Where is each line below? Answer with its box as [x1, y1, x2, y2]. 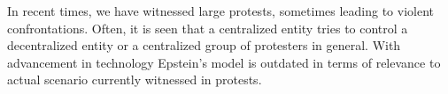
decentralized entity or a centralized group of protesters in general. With [7, 36, 401, 54]
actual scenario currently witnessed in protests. [7, 70, 262, 89]
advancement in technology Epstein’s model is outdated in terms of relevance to [7, 53, 441, 71]
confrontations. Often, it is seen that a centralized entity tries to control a [7, 18, 408, 37]
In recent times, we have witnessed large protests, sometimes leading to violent [7, 2, 435, 19]
